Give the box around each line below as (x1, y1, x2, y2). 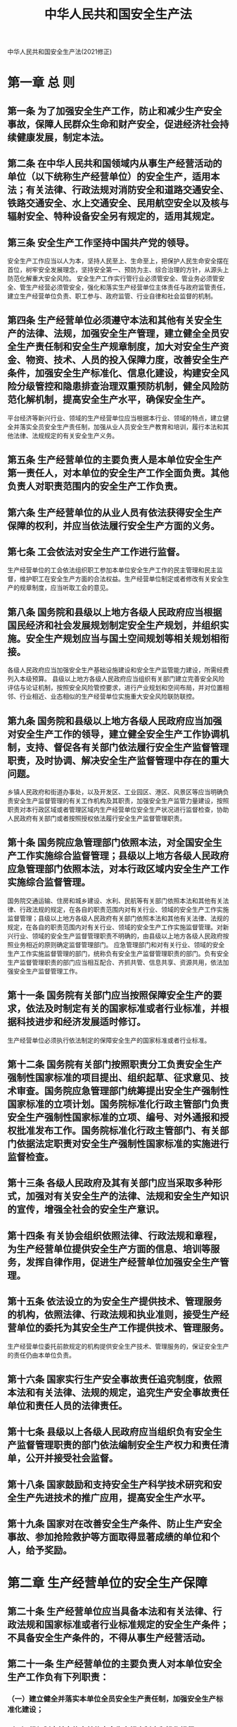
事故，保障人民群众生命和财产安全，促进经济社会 (7, 118, 220, 130)
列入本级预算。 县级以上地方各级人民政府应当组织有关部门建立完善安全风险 (7, 674, 225, 683)
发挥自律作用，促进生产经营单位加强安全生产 (25, 1256, 220, 1268)
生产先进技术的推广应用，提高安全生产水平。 (16, 1492, 211, 1504)
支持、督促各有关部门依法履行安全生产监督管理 (25, 741, 229, 753)
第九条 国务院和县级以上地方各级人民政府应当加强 (7, 714, 222, 726)
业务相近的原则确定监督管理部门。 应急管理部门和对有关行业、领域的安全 (13, 940, 225, 948)
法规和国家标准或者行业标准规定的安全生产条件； (16, 1618, 229, 1630)
